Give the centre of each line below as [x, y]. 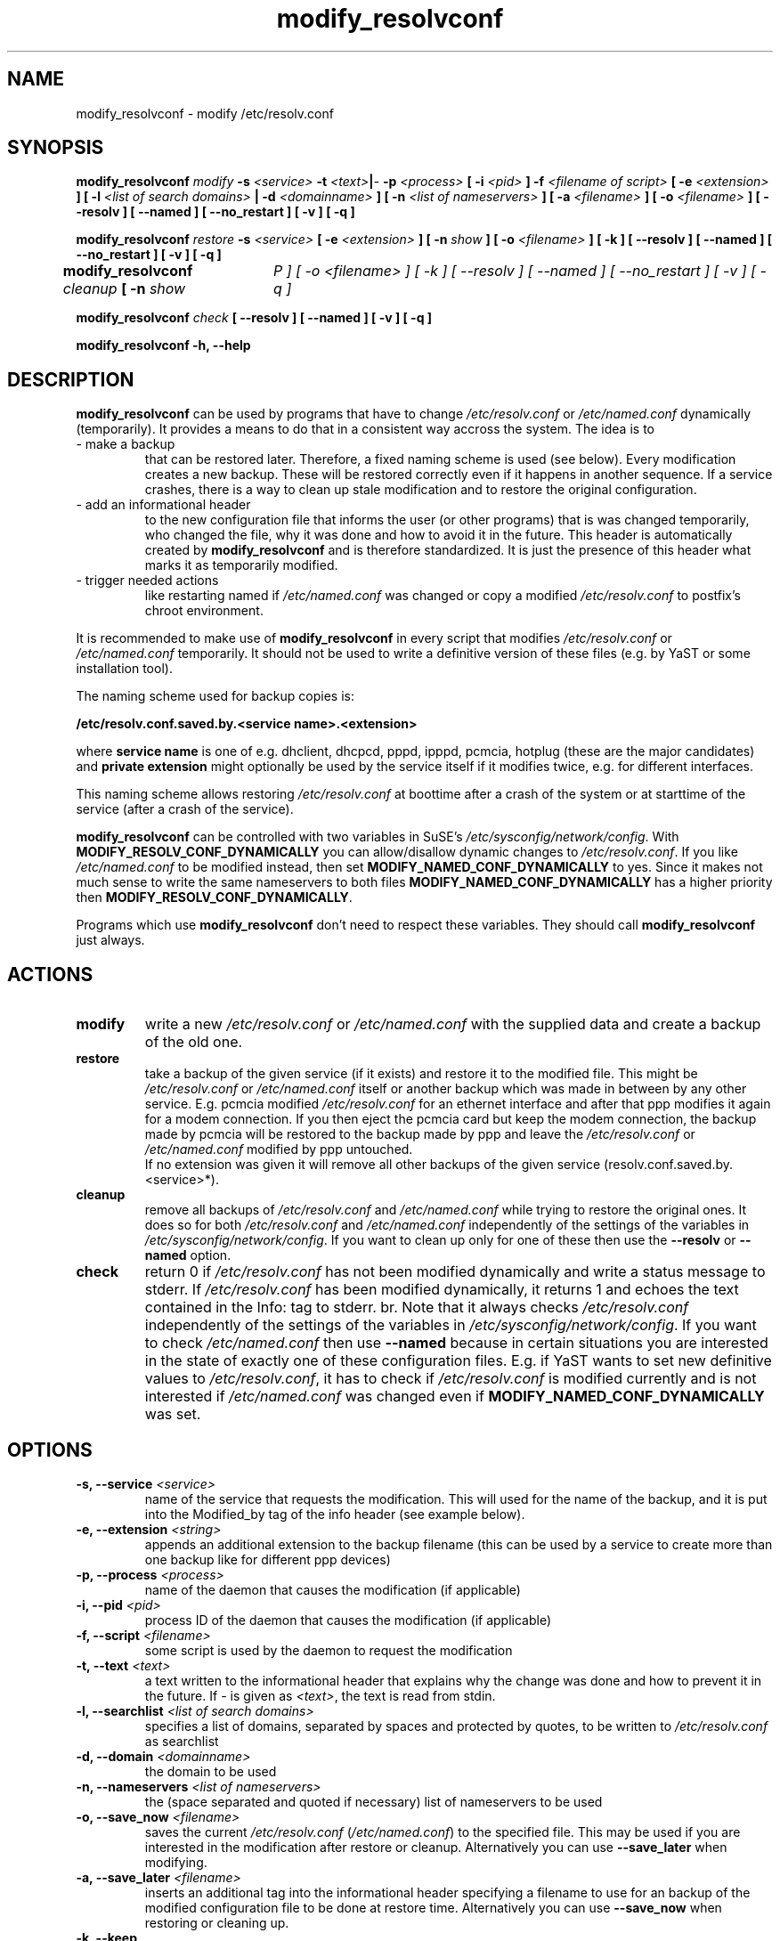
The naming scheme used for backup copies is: [215, 696]
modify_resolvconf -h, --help [163, 345]
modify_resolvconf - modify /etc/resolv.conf [205, 113]
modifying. [176, 1862]
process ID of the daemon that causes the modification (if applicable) [348, 1620]
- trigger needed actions [147, 581]
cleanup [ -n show [124, 289]
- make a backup [126, 444]
